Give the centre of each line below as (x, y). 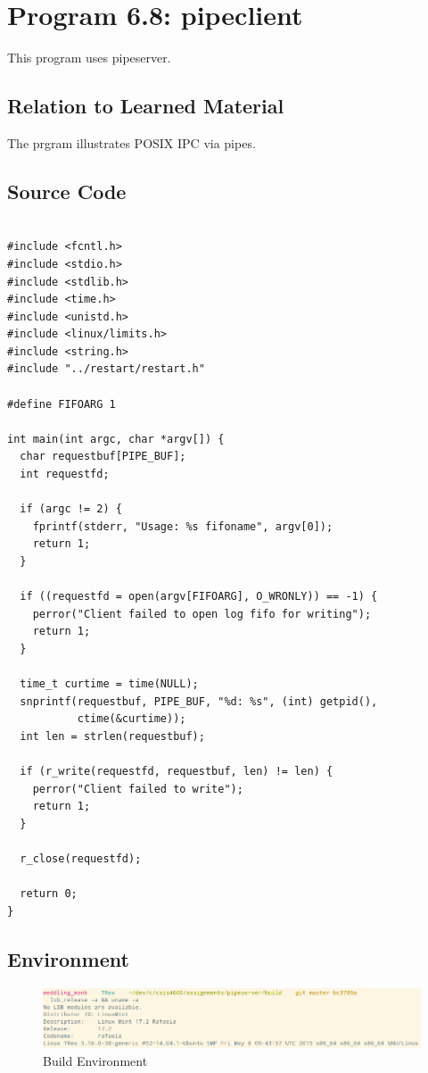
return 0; (49, 894)
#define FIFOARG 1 (62, 404)
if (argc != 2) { (71, 509)
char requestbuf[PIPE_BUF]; (103, 457)
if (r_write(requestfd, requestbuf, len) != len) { (177, 772)
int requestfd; (65, 474)
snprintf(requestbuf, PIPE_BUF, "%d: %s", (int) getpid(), (199, 701)
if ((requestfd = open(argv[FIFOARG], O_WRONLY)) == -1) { (199, 597)
